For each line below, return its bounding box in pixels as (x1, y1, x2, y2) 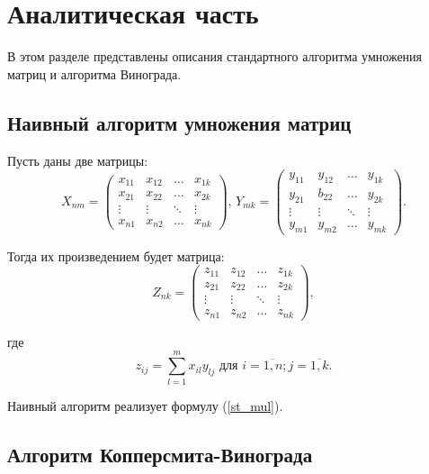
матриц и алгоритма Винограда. (7, 64, 182, 83)
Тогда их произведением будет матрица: (7, 246, 225, 265)
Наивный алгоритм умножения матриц (7, 108, 352, 136)
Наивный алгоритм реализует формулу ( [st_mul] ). (7, 396, 283, 415)
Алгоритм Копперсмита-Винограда (7, 440, 313, 468)
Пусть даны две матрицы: (7, 150, 148, 169)
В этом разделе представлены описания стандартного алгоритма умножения (7, 47, 423, 66)
